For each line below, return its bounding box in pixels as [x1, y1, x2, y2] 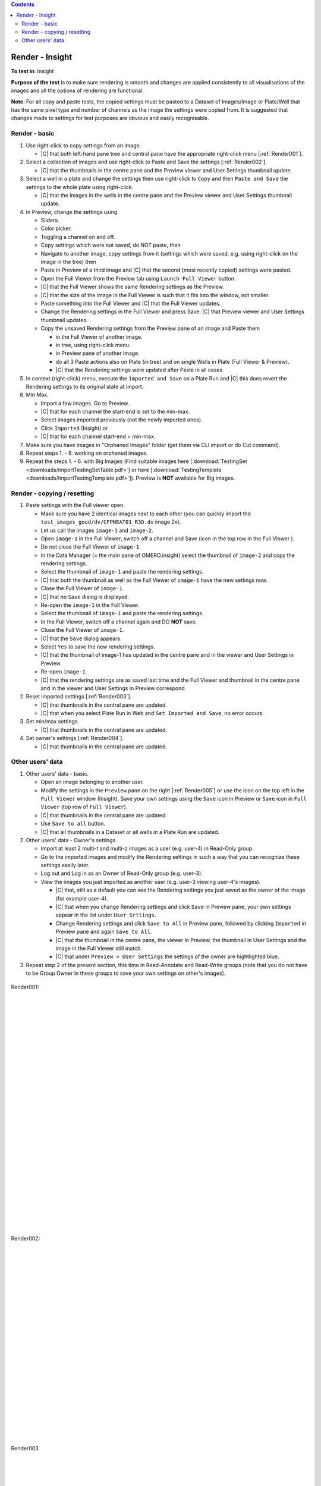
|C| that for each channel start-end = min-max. [40, 433, 156, 440]
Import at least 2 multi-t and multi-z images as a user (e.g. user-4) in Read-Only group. [40, 845, 254, 852]
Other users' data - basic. [26, 770, 89, 777]
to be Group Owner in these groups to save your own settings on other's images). [26, 969, 226, 977]
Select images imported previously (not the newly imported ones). [40, 416, 203, 423]
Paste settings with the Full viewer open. [26, 502, 125, 509]
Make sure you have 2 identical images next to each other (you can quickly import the [40, 510, 251, 517]
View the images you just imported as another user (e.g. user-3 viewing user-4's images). [40, 878, 261, 885]
